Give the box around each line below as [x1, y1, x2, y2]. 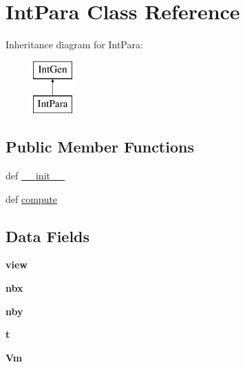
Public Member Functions [6, 136, 194, 157]
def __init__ [6, 168, 65, 183]
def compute [6, 191, 58, 206]
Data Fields [6, 225, 90, 246]
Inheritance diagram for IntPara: [6, 37, 143, 52]
